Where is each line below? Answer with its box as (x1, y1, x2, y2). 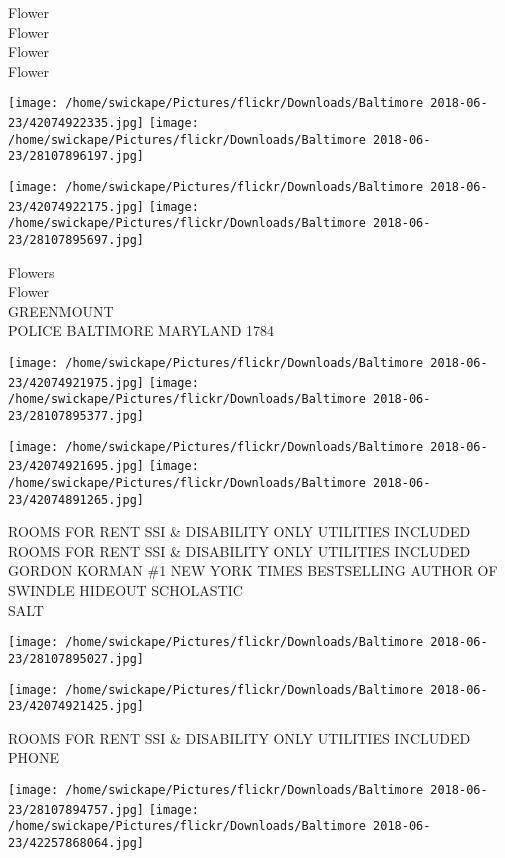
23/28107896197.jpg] (8, 149, 145, 164)
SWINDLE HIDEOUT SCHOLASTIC (8, 580, 243, 601)
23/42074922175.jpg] (8, 199, 145, 214)
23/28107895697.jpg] (8, 232, 145, 247)
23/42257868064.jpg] (8, 836, 145, 850)
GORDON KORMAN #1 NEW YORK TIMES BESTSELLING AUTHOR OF (8, 560, 498, 581)
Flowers (8, 261, 55, 282)
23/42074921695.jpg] (8, 459, 145, 474)
